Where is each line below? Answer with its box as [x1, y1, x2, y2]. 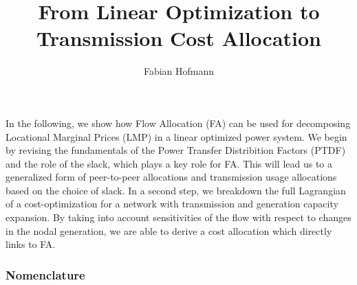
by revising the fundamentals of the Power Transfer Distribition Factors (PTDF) [6, 143, 346, 157]
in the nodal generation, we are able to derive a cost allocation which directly [6, 223, 332, 238]
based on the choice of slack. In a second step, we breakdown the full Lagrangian [6, 183, 346, 197]
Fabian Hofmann [143, 64, 215, 78]
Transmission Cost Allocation [36, 24, 321, 52]
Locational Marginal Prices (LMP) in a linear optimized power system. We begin [6, 129, 347, 144]
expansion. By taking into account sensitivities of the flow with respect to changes [6, 210, 351, 225]
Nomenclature [6, 266, 85, 283]
